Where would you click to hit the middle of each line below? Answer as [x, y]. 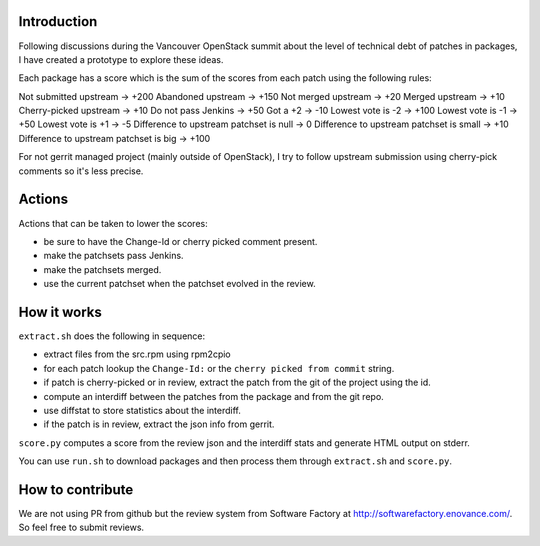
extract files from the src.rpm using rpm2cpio [137, 354]
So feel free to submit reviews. [81, 527]
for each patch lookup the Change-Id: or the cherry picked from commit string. [219, 368]
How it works [60, 311]
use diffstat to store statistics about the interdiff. [142, 410]
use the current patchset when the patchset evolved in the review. [179, 284]
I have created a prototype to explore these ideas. [121, 59]
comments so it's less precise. [81, 171]
